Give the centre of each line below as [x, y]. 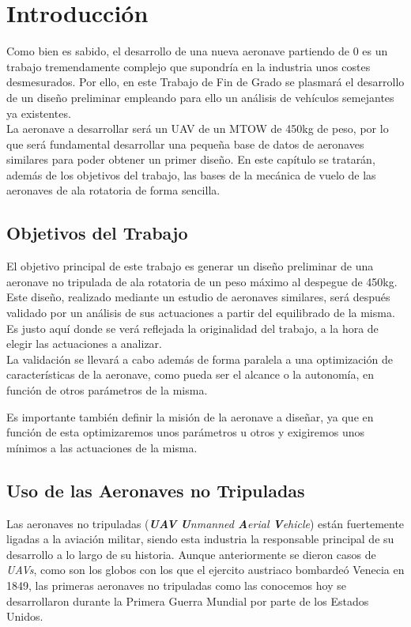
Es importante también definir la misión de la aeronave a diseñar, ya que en [190, 416]
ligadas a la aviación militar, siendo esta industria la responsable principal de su [200, 539]
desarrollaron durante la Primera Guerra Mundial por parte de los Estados [188, 601]
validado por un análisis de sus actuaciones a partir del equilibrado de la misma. [201, 313]
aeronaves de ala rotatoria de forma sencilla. [113, 190]
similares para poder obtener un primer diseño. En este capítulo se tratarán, [191, 159]
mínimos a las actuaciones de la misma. [102, 447]
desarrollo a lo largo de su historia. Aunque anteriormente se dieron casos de [191, 554]
